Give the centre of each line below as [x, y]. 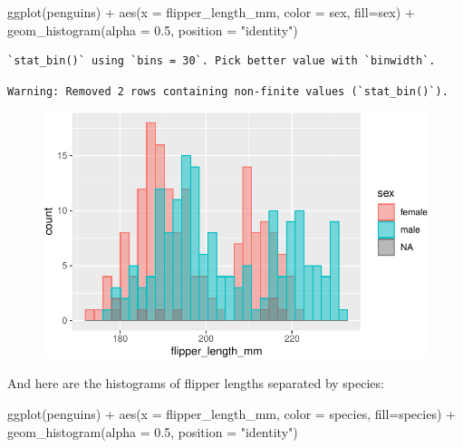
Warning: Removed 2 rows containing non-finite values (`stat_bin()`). [228, 91]
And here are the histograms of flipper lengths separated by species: [196, 383]
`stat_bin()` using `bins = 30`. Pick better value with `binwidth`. [222, 61]
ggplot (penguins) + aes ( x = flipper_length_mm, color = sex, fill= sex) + [211, 12]
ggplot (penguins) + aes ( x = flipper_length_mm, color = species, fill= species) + [231, 413]
